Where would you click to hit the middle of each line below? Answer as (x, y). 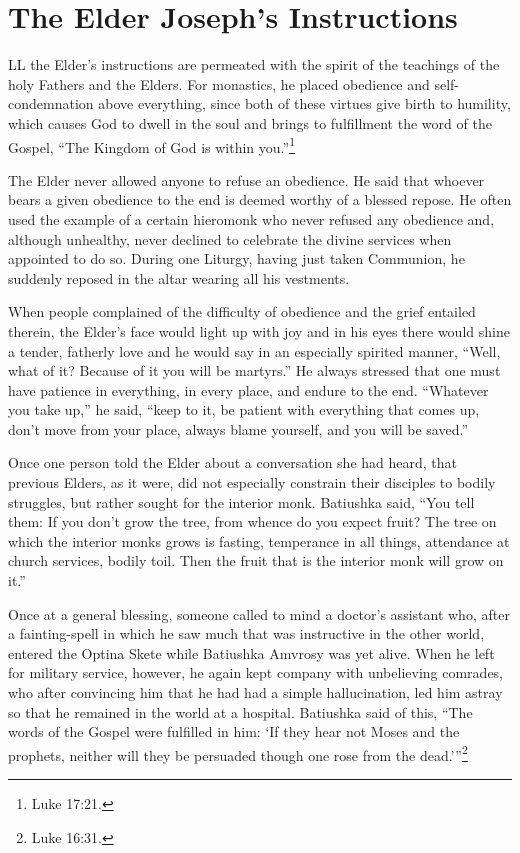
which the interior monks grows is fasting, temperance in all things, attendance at (259, 540)
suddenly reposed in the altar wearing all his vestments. (179, 277)
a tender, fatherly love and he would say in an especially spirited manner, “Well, (254, 350)
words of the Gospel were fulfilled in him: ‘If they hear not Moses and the (234, 731)
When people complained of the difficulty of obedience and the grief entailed (242, 311)
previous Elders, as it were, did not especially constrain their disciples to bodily (252, 482)
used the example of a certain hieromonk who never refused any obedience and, (251, 218)
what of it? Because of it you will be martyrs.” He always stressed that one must (254, 370)
